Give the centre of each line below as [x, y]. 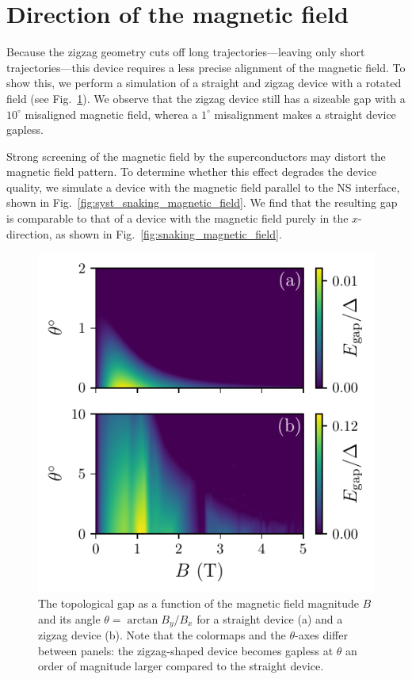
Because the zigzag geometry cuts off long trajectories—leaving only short [186, 52]
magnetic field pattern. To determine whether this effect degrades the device [192, 172]
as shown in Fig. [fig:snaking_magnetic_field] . [169, 233]
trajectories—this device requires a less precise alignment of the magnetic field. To [206, 67]
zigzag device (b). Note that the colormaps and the [162, 635]
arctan [143, 620]
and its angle [69, 618]
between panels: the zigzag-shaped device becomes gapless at [186, 650]
